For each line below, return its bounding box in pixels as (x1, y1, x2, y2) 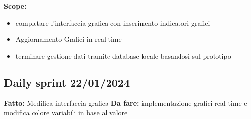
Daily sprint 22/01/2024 (4, 74, 130, 89)
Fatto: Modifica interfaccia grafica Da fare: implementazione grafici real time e (4, 97, 247, 108)
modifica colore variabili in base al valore (4, 107, 128, 118)
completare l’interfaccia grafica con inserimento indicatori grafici (15, 17, 210, 28)
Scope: (4, 1, 27, 11)
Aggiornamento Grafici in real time (15, 34, 122, 44)
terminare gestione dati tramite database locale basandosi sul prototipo (15, 50, 231, 60)
